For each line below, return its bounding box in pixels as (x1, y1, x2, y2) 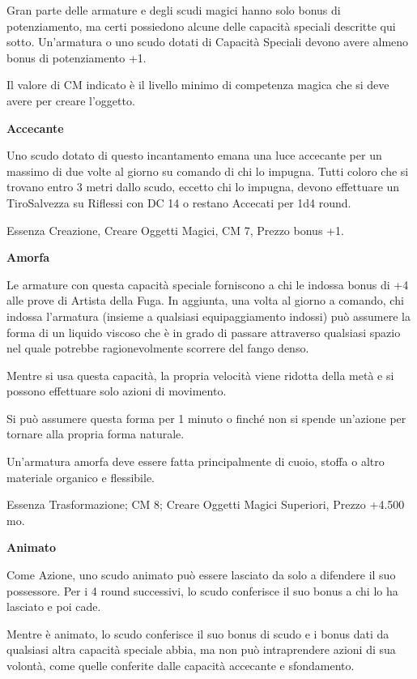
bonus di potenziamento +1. (6, 49, 147, 66)
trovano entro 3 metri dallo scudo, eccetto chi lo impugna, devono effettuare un (6, 178, 400, 195)
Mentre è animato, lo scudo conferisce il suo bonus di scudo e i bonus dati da (6, 625, 389, 642)
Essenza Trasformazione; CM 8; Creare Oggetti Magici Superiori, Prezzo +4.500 (6, 496, 405, 513)
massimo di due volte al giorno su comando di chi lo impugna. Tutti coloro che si (6, 162, 409, 179)
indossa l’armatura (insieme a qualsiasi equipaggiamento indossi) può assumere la (6, 307, 411, 324)
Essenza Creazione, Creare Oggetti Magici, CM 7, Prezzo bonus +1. (6, 221, 344, 238)
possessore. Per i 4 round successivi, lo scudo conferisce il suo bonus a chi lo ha (6, 582, 398, 599)
